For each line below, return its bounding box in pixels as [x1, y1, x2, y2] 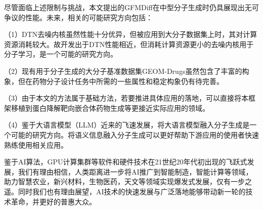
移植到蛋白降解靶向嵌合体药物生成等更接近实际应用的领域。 [11, 102, 209, 113]
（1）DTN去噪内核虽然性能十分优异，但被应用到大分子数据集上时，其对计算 [4, 29, 257, 39]
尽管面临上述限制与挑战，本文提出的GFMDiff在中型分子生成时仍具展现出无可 [4, 2, 259, 12]
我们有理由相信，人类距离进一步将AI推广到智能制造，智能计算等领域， [18, 166, 253, 177]
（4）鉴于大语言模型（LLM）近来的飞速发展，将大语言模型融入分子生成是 [4, 119, 250, 130]
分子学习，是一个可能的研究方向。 [4, 49, 117, 59]
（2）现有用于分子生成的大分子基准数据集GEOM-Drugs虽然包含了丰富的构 [4, 65, 249, 76]
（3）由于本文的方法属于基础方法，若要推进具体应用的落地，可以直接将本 [4, 93, 248, 103]
